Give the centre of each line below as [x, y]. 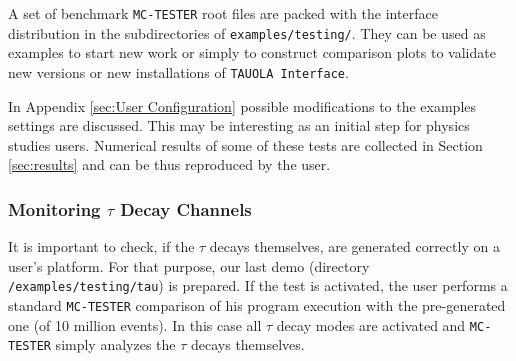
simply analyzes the [115, 344]
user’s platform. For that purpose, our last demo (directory [189, 265]
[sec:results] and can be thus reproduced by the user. [169, 164]
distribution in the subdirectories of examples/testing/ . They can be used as [247, 32]
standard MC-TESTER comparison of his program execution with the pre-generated [257, 305]
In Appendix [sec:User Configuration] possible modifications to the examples [242, 105]
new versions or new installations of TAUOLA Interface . [178, 71]
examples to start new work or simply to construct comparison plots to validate [252, 52]
